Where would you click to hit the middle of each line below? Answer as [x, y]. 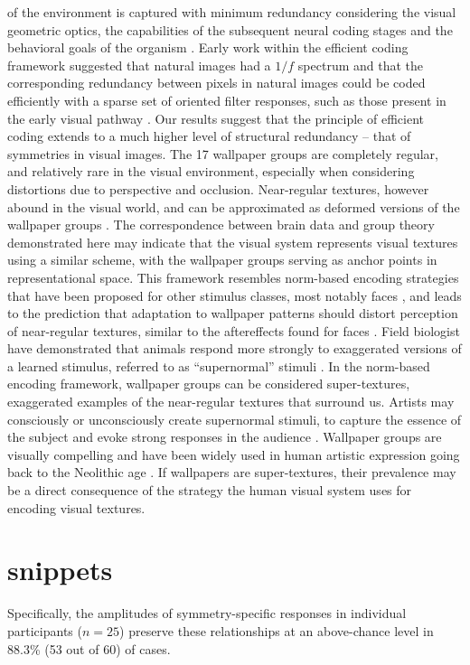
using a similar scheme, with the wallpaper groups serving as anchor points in [222, 260]
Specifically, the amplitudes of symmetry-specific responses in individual [207, 613]
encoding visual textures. [76, 507]
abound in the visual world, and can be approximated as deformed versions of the [234, 206]
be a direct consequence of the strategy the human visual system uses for [210, 490]
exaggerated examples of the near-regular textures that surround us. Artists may [231, 402]
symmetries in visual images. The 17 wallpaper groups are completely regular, [223, 153]
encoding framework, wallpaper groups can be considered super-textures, [209, 384]
